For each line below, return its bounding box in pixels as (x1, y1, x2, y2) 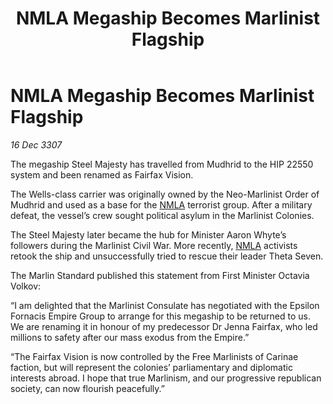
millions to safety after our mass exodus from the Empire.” (10, 331, 250, 343)
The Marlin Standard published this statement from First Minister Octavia (10, 269, 310, 281)
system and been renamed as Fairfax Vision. (10, 168, 194, 181)
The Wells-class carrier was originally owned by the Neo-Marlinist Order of (10, 188, 320, 200)
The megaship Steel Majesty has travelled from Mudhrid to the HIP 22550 (10, 158, 314, 170)
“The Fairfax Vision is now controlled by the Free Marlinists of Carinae (10, 350, 299, 362)
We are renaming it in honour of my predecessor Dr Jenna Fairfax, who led (10, 320, 318, 332)
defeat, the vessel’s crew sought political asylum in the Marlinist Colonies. (10, 209, 315, 221)
